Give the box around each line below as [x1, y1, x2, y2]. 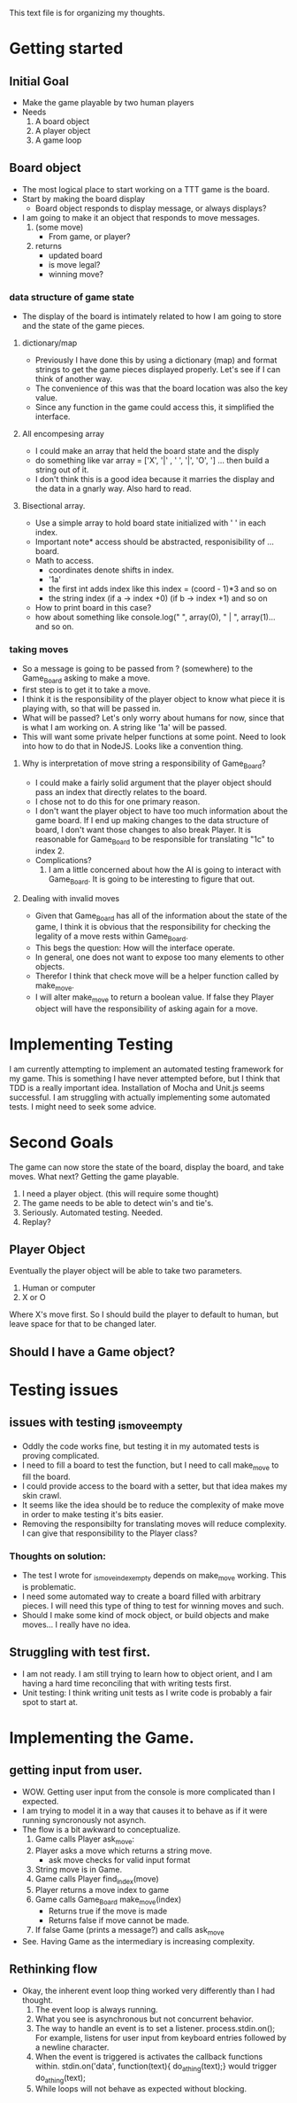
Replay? [21, 1216, 51, 1227]
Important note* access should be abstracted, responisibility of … [34, 536, 274, 548]
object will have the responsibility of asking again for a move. [34, 1003, 258, 1014]
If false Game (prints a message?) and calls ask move [34, 1925, 225, 1937]
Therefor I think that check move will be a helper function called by [34, 970, 279, 982]
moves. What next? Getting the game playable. [9, 1171, 179, 1181]
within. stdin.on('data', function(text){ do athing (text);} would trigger [34, 2060, 277, 2073]
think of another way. [34, 374, 113, 385]
